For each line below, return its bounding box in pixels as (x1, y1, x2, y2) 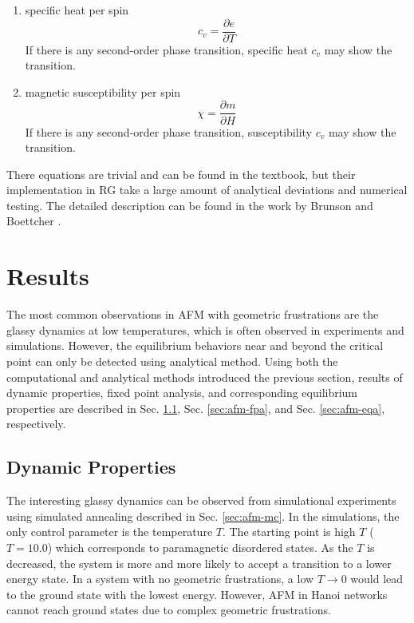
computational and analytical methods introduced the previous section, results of (6, 368, 403, 385)
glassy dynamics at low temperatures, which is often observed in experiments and (6, 321, 404, 338)
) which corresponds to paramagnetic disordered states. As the (47, 538, 353, 555)
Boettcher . (6, 212, 61, 229)
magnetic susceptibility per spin (25, 83, 181, 100)
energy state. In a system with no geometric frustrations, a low (6, 570, 314, 587)
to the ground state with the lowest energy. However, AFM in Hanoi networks (6, 585, 388, 602)
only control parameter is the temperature (6, 523, 213, 540)
